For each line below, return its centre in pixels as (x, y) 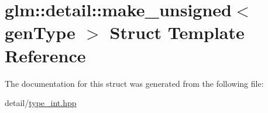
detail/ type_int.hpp (41, 103)
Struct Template (177, 32)
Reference (45, 55)
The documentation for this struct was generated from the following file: (134, 83)
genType (40, 32)
